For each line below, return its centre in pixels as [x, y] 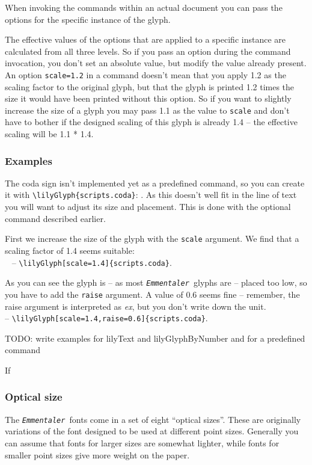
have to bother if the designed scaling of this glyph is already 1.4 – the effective [151, 122]
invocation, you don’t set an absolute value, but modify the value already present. [156, 63]
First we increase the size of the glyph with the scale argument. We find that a [152, 239]
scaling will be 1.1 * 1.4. [49, 134]
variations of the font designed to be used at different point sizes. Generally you [152, 431]
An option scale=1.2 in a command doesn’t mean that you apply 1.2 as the [145, 74]
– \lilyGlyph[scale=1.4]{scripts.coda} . [92, 262]
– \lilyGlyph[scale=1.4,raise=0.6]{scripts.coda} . [106, 318]
